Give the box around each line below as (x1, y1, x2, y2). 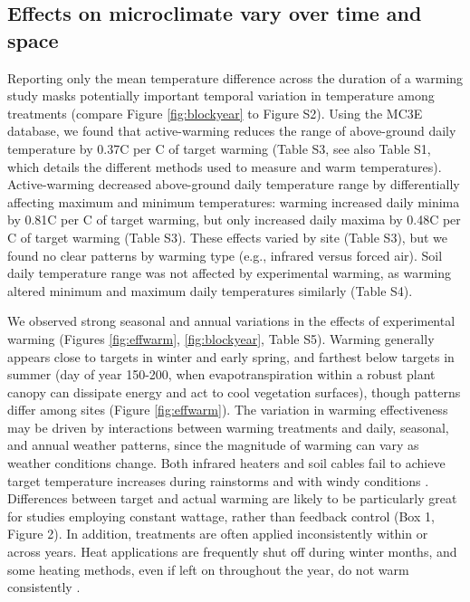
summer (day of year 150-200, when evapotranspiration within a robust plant (7, 365, 436, 384)
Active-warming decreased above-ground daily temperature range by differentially (7, 175, 460, 194)
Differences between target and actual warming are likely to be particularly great (7, 489, 457, 508)
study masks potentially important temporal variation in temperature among (7, 86, 435, 105)
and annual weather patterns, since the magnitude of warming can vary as (7, 435, 419, 454)
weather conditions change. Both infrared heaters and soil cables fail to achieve (7, 454, 446, 473)
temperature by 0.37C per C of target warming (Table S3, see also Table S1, (7, 139, 431, 158)
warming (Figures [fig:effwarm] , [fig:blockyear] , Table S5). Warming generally (7, 329, 435, 348)
